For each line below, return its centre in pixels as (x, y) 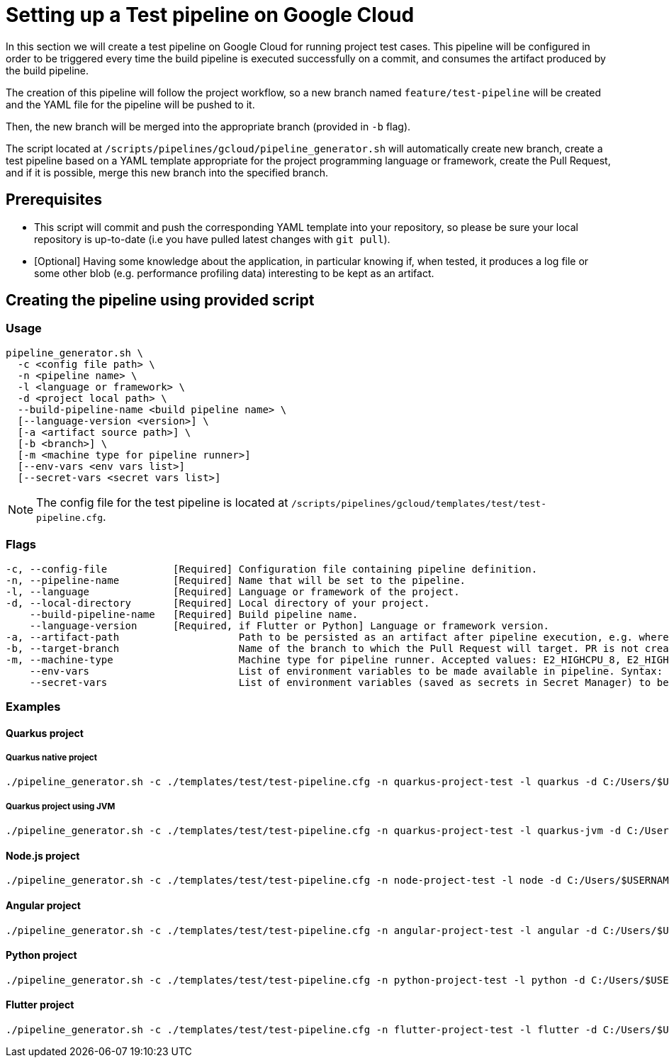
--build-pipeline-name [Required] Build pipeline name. (194, 614)
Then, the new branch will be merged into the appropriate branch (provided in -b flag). (208, 126)
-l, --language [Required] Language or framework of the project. (233, 591)
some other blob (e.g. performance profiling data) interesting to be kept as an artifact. (234, 273)
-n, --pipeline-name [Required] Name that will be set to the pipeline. (236, 580)
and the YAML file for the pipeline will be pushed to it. (130, 104)
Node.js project (43, 855)
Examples (33, 706)
